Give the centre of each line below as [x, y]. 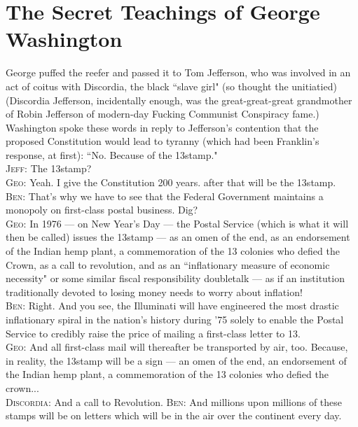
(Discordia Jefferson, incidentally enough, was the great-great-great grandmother [179, 100]
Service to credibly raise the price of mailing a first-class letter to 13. [153, 333]
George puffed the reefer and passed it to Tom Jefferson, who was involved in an [178, 72]
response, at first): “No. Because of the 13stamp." [112, 154]
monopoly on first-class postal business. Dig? [102, 210]
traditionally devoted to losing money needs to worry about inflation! [154, 292]
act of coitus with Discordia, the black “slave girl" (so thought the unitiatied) [171, 86]
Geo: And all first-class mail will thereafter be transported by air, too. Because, [177, 347]
